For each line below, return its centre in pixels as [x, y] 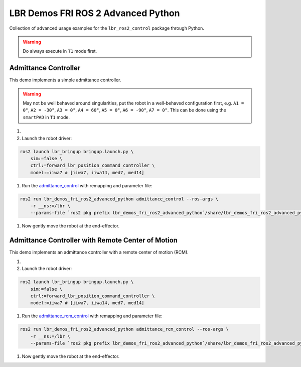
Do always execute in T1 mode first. [60, 51]
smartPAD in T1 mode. [46, 117]
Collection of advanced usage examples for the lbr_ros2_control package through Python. [107, 28]
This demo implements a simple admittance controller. [65, 80]
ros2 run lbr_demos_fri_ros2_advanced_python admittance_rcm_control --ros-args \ [124, 329]
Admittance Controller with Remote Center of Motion [94, 240]
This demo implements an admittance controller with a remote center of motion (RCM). [99, 252]
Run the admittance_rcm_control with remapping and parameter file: [92, 316]
